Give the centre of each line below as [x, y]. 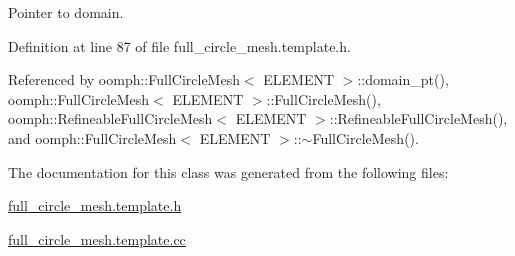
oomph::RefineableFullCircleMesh [110, 118]
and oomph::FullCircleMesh [92, 137]
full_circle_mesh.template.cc [97, 238]
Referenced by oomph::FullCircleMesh [124, 79]
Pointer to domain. [66, 12]
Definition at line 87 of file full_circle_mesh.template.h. [179, 45]
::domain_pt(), [403, 79]
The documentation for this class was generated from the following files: [228, 171]
